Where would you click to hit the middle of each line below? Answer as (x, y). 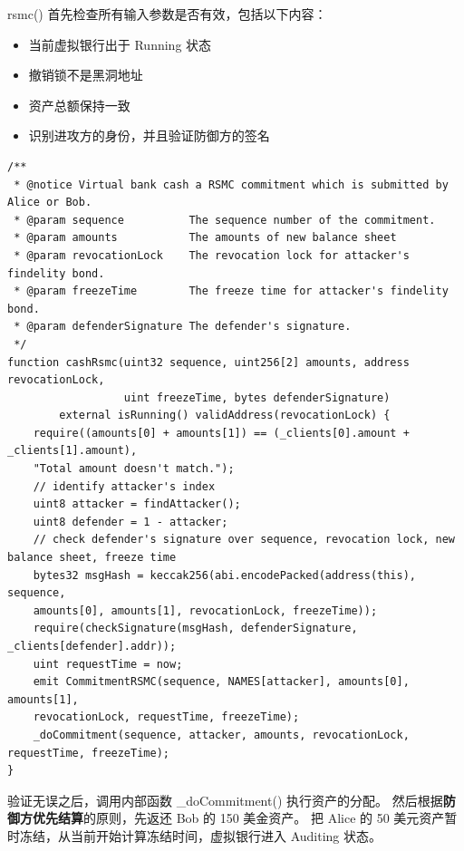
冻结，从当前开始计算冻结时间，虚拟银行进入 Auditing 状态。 (201, 835)
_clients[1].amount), (72, 451)
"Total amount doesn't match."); (134, 469)
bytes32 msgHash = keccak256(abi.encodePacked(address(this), (225, 575)
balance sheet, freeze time (92, 558)
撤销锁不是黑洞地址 (86, 75)
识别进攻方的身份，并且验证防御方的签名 (149, 135)
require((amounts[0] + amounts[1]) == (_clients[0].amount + (221, 433)
